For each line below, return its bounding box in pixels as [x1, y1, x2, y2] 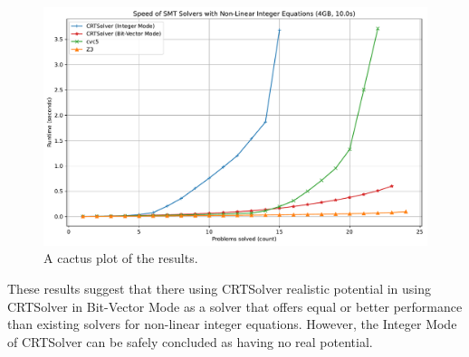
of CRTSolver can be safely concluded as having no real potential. [7, 332, 373, 351]
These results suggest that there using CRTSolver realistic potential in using [7, 278, 432, 297]
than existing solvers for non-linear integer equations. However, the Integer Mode [7, 315, 457, 334]
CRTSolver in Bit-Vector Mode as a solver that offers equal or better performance [7, 296, 463, 315]
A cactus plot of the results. [43, 249, 198, 268]
